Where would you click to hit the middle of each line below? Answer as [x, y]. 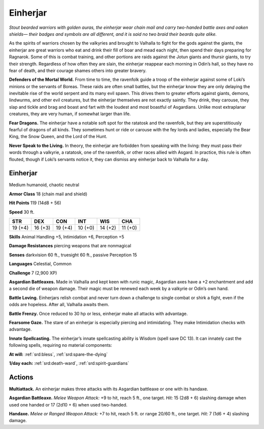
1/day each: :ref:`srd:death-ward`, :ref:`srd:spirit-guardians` [69, 363]
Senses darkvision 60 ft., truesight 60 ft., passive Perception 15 [73, 255]
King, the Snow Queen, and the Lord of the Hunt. [58, 137]
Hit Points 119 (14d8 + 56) [35, 203]
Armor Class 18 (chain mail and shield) [48, 194]
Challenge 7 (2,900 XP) [33, 273]
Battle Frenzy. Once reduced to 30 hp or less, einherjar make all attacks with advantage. [99, 313]
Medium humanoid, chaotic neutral [44, 185]
